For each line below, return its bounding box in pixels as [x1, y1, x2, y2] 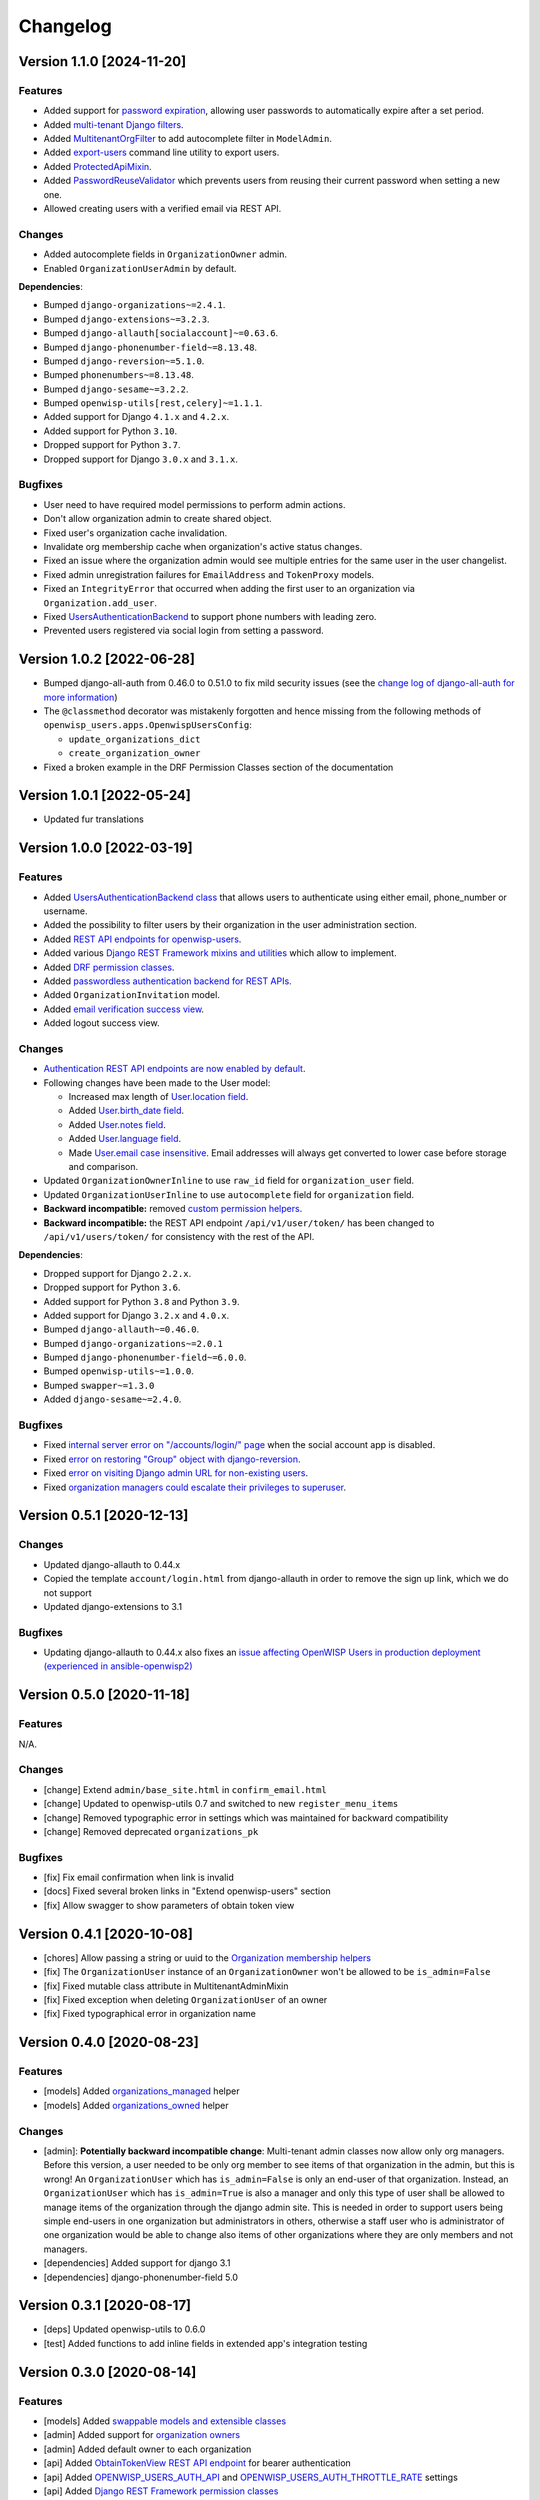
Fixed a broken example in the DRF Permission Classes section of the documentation [43, 761, 394, 773]
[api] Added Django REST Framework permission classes [43, 2485, 279, 2497]
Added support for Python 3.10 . [43, 425, 178, 437]
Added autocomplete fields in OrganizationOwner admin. [43, 248, 288, 260]
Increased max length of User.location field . [68, 1091, 249, 1103]
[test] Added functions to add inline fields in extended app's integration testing [43, 2337, 368, 2349]
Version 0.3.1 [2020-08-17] [18, 2297, 192, 2314]
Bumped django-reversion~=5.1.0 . [43, 355, 205, 367]
